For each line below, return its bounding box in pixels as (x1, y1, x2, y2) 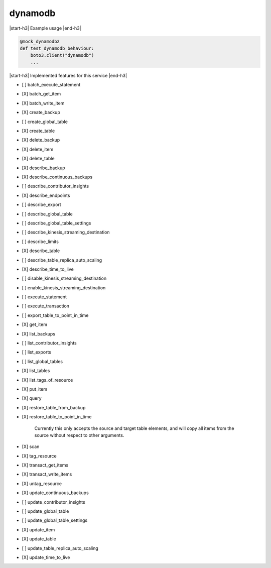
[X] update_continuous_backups (22, 490, 89, 496)
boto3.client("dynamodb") (30, 53, 94, 58)
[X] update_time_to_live (22, 554, 70, 560)
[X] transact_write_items (22, 471, 72, 477)
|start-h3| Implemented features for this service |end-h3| (9, 72, 127, 78)
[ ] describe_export (22, 201, 61, 208)
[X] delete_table (22, 156, 55, 162)
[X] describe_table (22, 248, 60, 254)
